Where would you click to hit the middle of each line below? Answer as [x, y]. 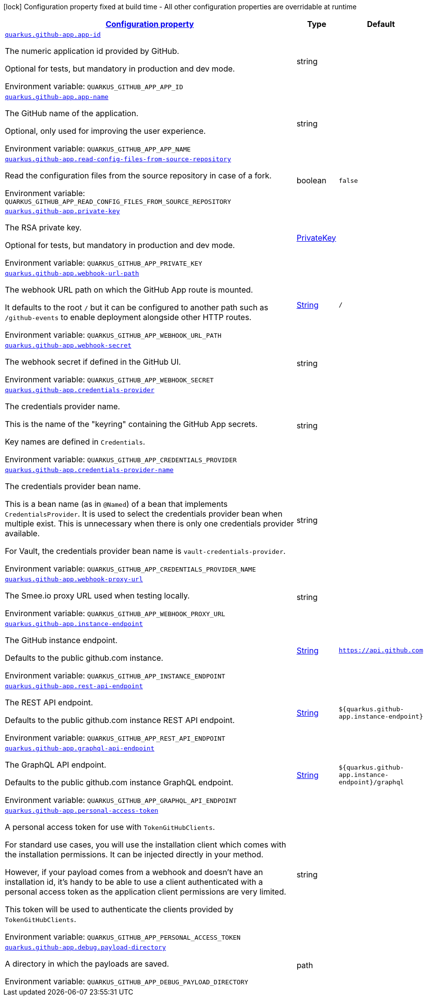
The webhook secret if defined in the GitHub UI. [93, 362]
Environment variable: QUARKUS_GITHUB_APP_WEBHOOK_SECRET [109, 379]
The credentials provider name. [63, 406]
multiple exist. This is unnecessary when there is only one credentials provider [149, 524]
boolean [311, 180]
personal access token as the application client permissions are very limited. [146, 892]
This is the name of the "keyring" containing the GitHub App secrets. [131, 424]
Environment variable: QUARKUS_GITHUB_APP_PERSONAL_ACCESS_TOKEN [123, 937]
